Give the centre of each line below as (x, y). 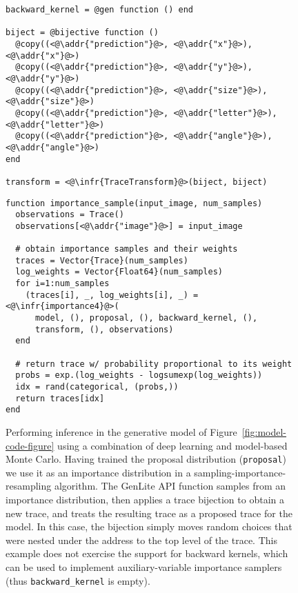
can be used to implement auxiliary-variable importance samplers (144, 566)
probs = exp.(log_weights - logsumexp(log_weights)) (139, 375)
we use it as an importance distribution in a (98, 472)
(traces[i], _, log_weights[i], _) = (112, 295)
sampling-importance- (240, 472)
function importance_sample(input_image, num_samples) (134, 203)
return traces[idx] (60, 398)
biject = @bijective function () (82, 33)
